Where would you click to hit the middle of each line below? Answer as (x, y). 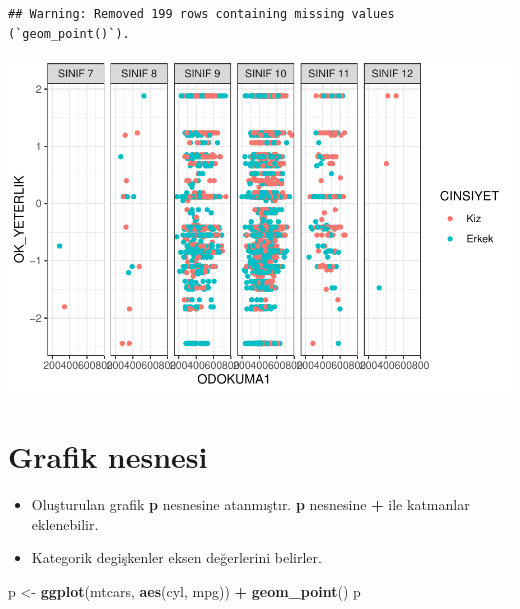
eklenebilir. (65, 523)
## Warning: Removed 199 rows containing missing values (201, 14)
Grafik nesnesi (108, 455)
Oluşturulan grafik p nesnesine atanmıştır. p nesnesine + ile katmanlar (250, 503)
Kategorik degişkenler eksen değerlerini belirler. (176, 557)
